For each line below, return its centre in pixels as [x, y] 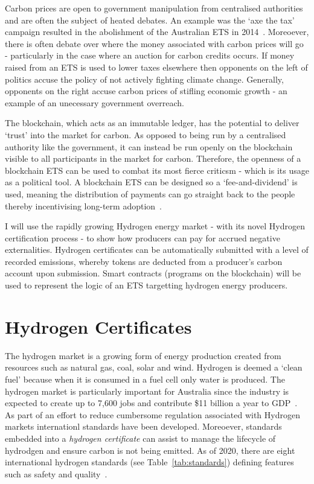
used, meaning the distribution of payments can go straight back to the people [150, 193]
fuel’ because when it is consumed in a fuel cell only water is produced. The [145, 379]
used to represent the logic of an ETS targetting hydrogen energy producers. [146, 285]
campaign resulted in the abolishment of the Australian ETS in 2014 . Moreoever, [157, 32]
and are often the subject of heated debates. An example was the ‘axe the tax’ [150, 20]
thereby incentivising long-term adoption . [83, 205]
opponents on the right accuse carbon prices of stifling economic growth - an [146, 91]
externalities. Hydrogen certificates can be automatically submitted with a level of [157, 250]
